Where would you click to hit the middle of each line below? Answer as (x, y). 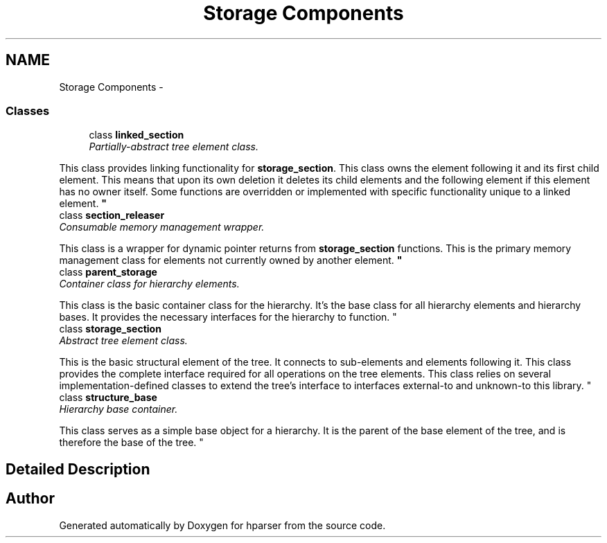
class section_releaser (112, 215)
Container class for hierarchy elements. (149, 284)
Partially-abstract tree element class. (174, 147)
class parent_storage (108, 272)
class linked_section (137, 135)
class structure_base (108, 398)
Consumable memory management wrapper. (162, 227)
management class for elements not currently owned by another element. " (231, 260)
